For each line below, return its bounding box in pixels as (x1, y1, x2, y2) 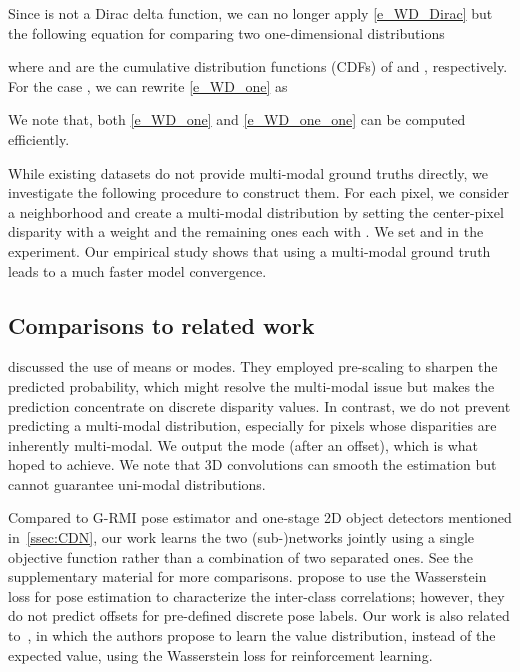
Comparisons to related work (8, 309, 315, 340)
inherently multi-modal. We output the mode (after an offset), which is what (8, 434, 479, 455)
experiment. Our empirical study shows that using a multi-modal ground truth (8, 240, 491, 261)
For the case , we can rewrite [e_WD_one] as (8, 75, 288, 96)
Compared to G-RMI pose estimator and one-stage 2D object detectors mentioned (8, 507, 512, 528)
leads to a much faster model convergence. (8, 260, 267, 281)
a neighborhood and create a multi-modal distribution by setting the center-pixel (8, 201, 504, 222)
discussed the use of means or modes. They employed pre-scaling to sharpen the (8, 356, 498, 377)
